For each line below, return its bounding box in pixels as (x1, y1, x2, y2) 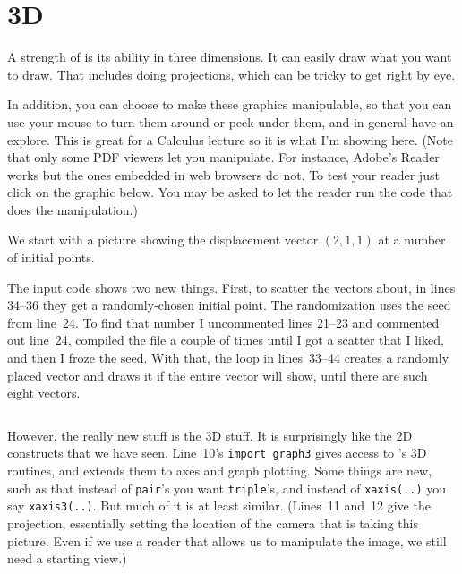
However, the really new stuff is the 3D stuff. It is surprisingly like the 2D (7, 425, 413, 444)
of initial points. (7, 248, 95, 267)
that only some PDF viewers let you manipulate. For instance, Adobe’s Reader (7, 148, 440, 167)
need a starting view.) (7, 549, 127, 568)
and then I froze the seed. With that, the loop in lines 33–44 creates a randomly (7, 348, 449, 367)
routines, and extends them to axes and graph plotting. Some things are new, (7, 461, 432, 480)
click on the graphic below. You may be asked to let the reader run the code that (7, 183, 453, 201)
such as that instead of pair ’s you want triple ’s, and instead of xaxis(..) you (7, 478, 447, 497)
